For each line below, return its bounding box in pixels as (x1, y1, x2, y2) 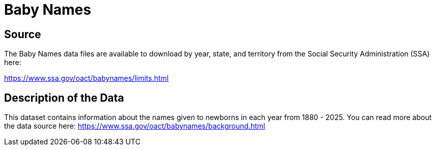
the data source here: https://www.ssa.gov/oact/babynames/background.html (4, 122, 265, 131)
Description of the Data (4, 91, 124, 104)
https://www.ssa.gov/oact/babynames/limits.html (4, 74, 169, 83)
